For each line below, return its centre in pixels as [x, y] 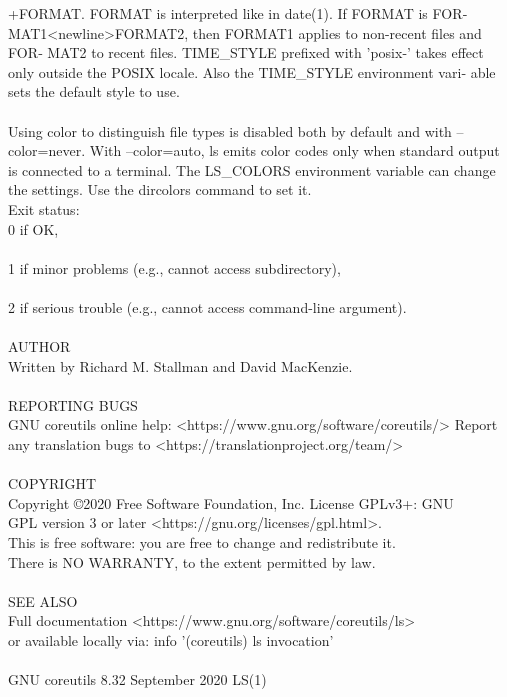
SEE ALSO [43, 600]
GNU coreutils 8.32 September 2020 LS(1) [137, 679]
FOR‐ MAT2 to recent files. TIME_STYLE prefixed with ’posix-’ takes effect [246, 52]
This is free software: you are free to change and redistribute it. [202, 542]
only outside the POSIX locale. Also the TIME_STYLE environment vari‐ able [252, 71]
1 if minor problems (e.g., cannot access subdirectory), [174, 267]
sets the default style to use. [94, 91]
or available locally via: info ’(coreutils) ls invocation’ [171, 640]
